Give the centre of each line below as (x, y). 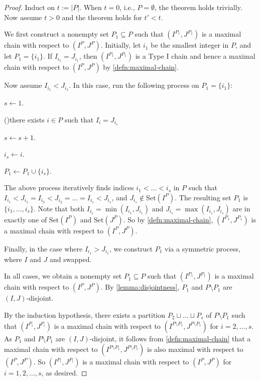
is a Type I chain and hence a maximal (195, 56)
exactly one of (26, 219)
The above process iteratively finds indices (69, 187)
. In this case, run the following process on (134, 85)
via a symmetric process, (203, 248)
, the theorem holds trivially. (198, 7)
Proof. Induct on (30, 7)
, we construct (131, 248)
